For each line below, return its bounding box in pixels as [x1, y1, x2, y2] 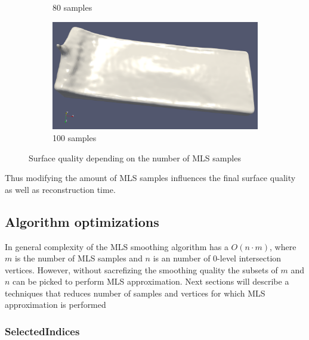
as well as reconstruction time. [5, 183, 116, 195]
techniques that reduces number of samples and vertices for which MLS [5, 286, 265, 299]
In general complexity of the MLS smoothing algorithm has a [5, 240, 228, 252]
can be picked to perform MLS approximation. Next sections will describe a [13, 275, 289, 288]
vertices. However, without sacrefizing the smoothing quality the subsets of [5, 263, 278, 276]
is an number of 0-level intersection [153, 252, 282, 264]
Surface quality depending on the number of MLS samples [29, 151, 241, 164]
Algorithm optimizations [5, 212, 159, 230]
